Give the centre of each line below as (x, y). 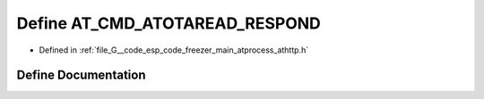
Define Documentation (81, 75)
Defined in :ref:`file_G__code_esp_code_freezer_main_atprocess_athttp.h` (174, 50)
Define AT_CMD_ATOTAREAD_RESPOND (169, 23)
